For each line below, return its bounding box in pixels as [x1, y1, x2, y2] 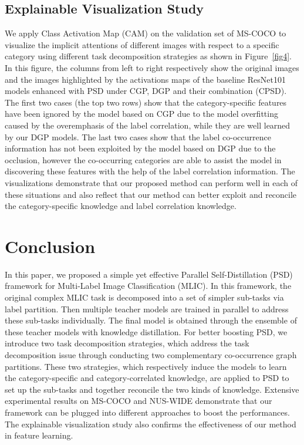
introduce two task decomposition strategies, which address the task [5, 337, 249, 349]
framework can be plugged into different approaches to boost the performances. [5, 406, 290, 418]
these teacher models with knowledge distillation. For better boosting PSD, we [5, 325, 288, 338]
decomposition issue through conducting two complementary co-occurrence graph [5, 348, 297, 360]
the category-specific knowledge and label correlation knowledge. [5, 200, 237, 212]
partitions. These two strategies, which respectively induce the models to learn [5, 360, 287, 372]
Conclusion [5, 234, 96, 258]
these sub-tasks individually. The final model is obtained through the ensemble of [5, 314, 297, 326]
